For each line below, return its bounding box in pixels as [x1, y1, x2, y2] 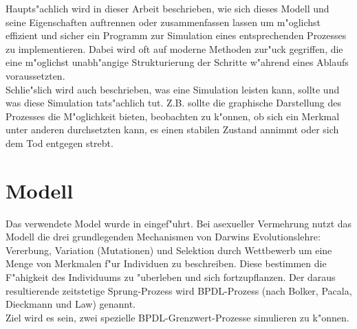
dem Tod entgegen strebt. [6, 135, 113, 150]
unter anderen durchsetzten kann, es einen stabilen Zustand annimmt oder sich [6, 122, 339, 137]
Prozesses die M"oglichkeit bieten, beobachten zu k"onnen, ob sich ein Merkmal [6, 109, 340, 123]
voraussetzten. [6, 68, 65, 82]
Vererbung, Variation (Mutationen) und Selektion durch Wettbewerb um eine [6, 242, 332, 257]
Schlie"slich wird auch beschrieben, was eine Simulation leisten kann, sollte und [6, 82, 340, 96]
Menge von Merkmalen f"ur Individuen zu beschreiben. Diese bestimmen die [6, 256, 327, 271]
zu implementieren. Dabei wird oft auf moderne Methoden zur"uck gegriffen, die [6, 41, 343, 56]
